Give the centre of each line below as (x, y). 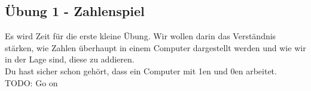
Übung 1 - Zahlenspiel (75, 11)
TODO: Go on (31, 82)
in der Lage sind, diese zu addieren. (70, 59)
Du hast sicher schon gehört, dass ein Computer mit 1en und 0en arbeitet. (141, 70)
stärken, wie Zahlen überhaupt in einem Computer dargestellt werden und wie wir (155, 47)
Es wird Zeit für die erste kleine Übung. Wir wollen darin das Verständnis (141, 36)
